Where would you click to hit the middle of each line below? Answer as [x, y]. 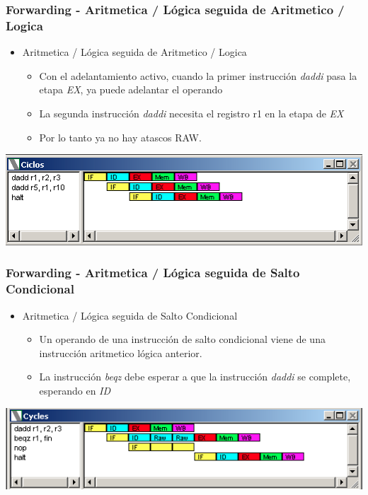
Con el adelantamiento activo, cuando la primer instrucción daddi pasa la [198, 75]
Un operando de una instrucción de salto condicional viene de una [182, 339]
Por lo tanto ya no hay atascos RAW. [120, 137]
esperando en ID [75, 390]
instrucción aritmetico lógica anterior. [121, 353]
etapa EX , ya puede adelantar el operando [131, 89]
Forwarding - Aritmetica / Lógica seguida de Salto [153, 273]
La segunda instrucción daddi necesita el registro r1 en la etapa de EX [191, 113]
